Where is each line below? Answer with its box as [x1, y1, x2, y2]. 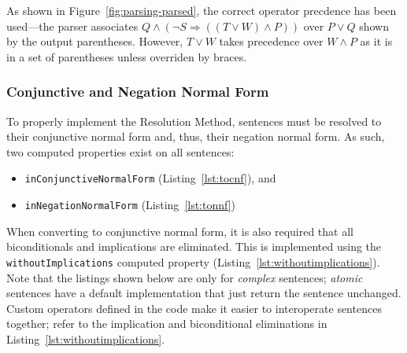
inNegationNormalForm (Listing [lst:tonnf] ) [24, 197, 236, 213]
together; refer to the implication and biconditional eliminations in [6, 315, 327, 332]
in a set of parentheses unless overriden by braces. [6, 48, 247, 64]
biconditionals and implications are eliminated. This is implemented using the [6, 238, 382, 255]
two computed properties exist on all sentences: [6, 143, 235, 160]
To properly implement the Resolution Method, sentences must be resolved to [6, 112, 382, 129]
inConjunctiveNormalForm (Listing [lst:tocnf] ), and [24, 170, 276, 186]
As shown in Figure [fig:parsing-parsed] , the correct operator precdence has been [6, 2, 397, 18]
